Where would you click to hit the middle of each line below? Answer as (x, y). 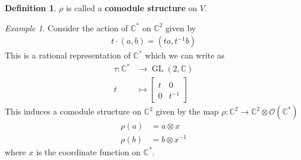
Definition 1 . (31, 8)
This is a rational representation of (68, 55)
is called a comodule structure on (132, 8)
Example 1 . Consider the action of (67, 27)
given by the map (187, 111)
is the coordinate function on (88, 151)
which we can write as (185, 55)
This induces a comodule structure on (73, 111)
